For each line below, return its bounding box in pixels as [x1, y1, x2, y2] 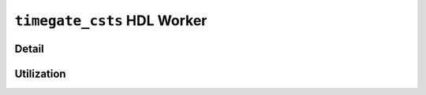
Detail [14, 42, 45, 55]
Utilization [14, 67, 66, 80]
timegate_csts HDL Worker [14, 12, 207, 29]
